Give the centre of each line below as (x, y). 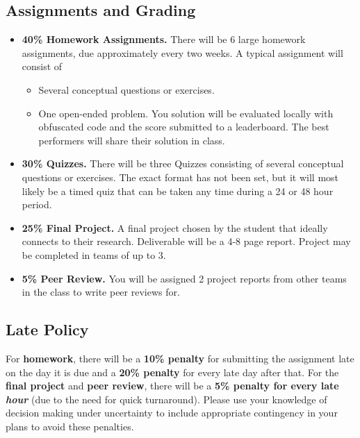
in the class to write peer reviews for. (101, 292)
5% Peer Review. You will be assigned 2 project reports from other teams (184, 278)
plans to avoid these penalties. (70, 426)
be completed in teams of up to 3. (94, 254)
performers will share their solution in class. (132, 140)
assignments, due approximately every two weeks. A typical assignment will (182, 52)
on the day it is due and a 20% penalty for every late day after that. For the (172, 372)
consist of (42, 66)
